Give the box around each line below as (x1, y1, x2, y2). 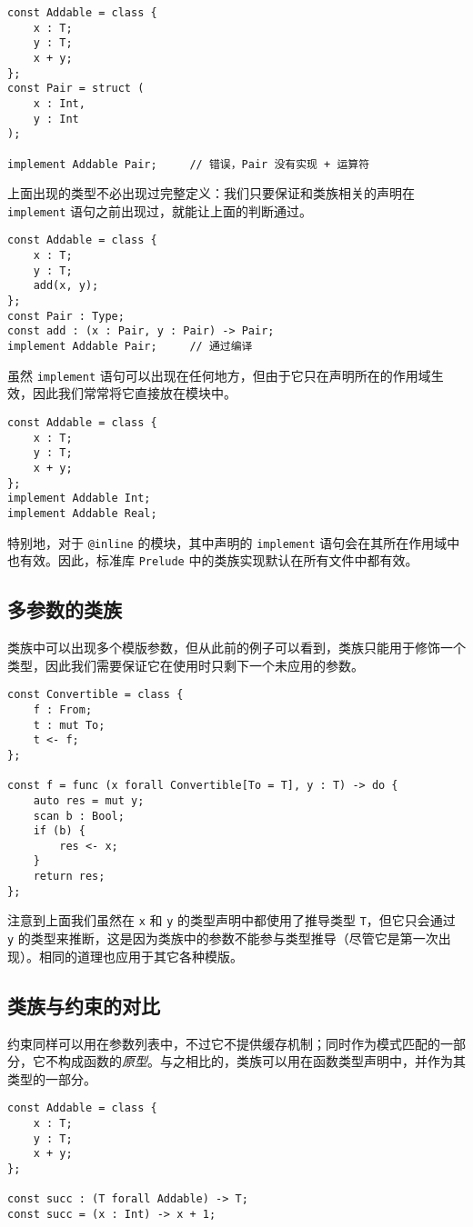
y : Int (33, 112, 79, 125)
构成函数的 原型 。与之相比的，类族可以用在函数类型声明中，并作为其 (57, 1052, 466, 1071)
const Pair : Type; (7, 309, 125, 323)
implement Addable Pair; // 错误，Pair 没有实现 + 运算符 (7, 157, 370, 171)
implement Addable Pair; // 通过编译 (7, 340, 253, 354)
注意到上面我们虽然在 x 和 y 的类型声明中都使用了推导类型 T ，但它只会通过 (7, 911, 456, 930)
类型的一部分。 (7, 1069, 96, 1088)
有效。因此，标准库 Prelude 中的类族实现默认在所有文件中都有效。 (19, 551, 418, 570)
